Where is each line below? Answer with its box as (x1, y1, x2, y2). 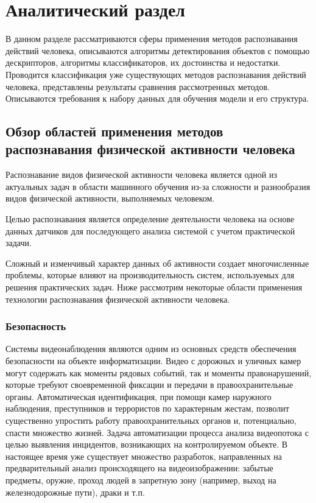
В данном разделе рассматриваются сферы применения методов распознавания (5, 32, 298, 45)
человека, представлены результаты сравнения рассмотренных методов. (5, 80, 270, 93)
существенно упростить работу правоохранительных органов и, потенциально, (5, 414, 297, 426)
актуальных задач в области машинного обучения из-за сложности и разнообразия (5, 180, 311, 192)
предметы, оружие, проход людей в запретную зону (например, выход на (5, 473, 276, 486)
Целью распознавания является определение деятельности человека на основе (5, 213, 295, 225)
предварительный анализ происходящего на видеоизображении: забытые (5, 462, 273, 474)
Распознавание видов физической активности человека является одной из (5, 168, 277, 181)
